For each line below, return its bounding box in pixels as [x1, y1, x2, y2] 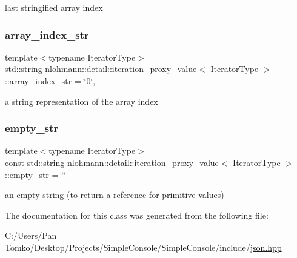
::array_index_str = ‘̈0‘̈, [5, 74, 96, 87]
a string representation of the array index [5, 94, 158, 107]
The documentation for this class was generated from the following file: [5, 208, 269, 221]
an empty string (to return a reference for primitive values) [5, 188, 224, 201]
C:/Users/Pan [5, 229, 57, 242]
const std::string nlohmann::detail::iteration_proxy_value [5, 156, 219, 168]
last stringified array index [5, 1, 103, 13]
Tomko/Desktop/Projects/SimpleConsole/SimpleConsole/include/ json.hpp [5, 240, 282, 253]
